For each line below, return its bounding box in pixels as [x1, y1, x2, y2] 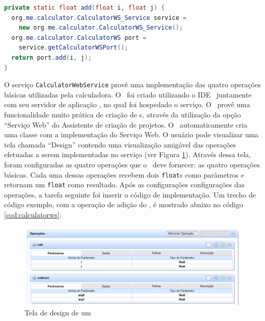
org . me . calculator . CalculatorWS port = [11, 34, 147, 41]
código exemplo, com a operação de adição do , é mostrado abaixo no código [4, 199, 243, 210]
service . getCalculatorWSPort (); [18, 44, 128, 52]
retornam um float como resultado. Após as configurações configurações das [4, 179, 245, 190]
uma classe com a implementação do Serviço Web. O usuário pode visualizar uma [4, 129, 259, 140]
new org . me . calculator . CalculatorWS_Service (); [18, 24, 183, 32]
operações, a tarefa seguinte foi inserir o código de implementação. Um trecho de [4, 189, 256, 200]
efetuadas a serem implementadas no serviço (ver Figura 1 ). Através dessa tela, [4, 149, 251, 160]
